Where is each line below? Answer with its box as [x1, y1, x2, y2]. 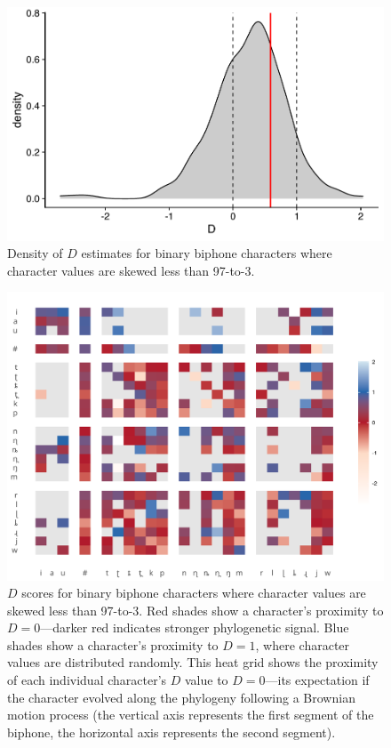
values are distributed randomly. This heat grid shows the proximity [7, 653, 379, 672]
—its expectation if [265, 671, 370, 689]
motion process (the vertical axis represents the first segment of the [7, 705, 374, 724]
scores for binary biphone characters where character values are [21, 583, 366, 602]
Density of [7, 244, 63, 262]
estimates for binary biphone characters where [81, 244, 332, 262]
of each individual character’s [7, 671, 167, 689]
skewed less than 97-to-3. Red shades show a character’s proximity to [7, 600, 384, 619]
